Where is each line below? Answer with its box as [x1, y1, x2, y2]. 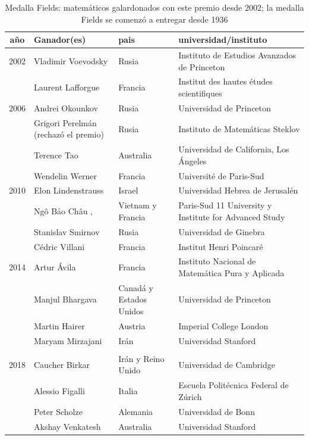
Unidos [118, 305, 144, 317]
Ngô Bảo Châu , [34, 205, 93, 217]
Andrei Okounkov [34, 101, 98, 114]
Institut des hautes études [178, 75, 273, 88]
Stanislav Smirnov [34, 225, 100, 238]
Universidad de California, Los [178, 143, 289, 155]
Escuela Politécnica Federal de [178, 379, 289, 391]
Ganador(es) [34, 33, 86, 46]
